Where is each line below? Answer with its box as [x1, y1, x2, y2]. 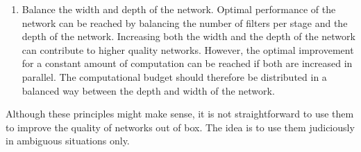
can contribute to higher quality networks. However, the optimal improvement [22, 42, 354, 57]
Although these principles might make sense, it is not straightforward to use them [6, 106, 354, 121]
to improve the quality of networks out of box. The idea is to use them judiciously [6, 120, 355, 134]
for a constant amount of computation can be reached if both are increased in [22, 56, 353, 70]
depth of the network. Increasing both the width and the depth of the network [22, 29, 355, 44]
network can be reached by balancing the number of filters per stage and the [22, 15, 348, 30]
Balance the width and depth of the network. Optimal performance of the [22, 2, 336, 16]
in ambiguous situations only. [6, 133, 130, 148]
